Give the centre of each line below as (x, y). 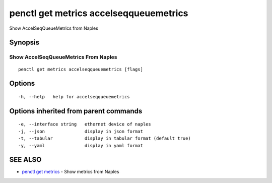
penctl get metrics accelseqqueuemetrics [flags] (81, 69)
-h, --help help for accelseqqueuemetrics (74, 97)
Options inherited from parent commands (76, 111)
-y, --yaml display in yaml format (81, 145)
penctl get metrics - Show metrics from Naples (71, 172)
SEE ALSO (25, 160)
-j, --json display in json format (81, 131)
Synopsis (24, 43)
